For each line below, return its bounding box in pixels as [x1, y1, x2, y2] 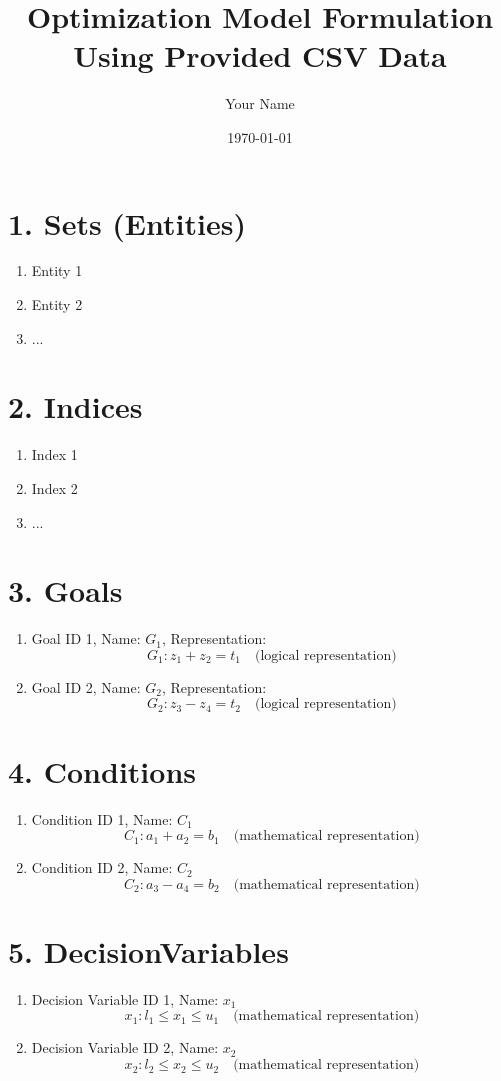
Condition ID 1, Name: [31, 808, 173, 829]
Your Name [225, 93, 295, 114]
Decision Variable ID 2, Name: [31, 1037, 219, 1058]
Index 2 [31, 477, 78, 498]
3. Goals [8, 570, 123, 611]
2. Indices [8, 386, 143, 427]
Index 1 [31, 444, 78, 465]
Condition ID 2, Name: [31, 857, 173, 878]
